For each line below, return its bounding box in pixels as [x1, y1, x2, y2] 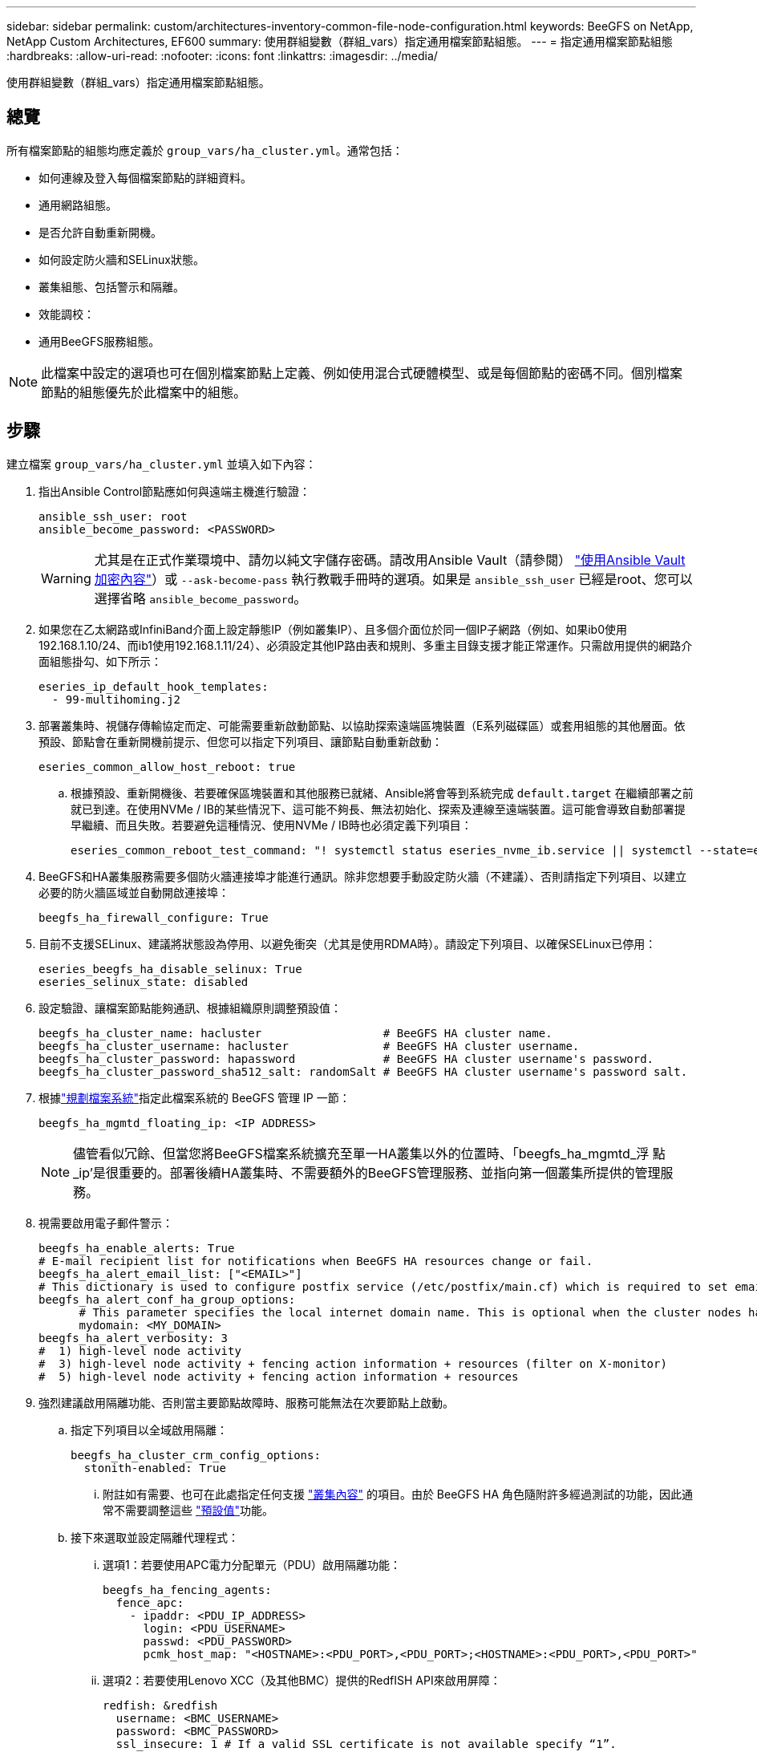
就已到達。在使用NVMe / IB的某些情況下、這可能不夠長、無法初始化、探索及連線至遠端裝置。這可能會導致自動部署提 [71, 801, 686, 816]
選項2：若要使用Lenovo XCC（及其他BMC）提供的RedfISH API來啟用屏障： [103, 1673, 501, 1687]
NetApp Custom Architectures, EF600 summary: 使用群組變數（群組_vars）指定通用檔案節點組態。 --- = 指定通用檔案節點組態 [6, 34, 673, 48]
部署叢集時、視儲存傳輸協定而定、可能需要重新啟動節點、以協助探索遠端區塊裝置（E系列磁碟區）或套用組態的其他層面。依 [38, 718, 686, 732]
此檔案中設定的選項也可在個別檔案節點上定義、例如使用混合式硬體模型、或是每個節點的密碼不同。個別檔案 [41, 364, 683, 381]
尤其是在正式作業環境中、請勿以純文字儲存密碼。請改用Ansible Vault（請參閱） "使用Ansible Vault [94, 551, 686, 568]
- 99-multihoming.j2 [51, 692, 181, 706]
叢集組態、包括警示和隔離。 [38, 279, 184, 294]
